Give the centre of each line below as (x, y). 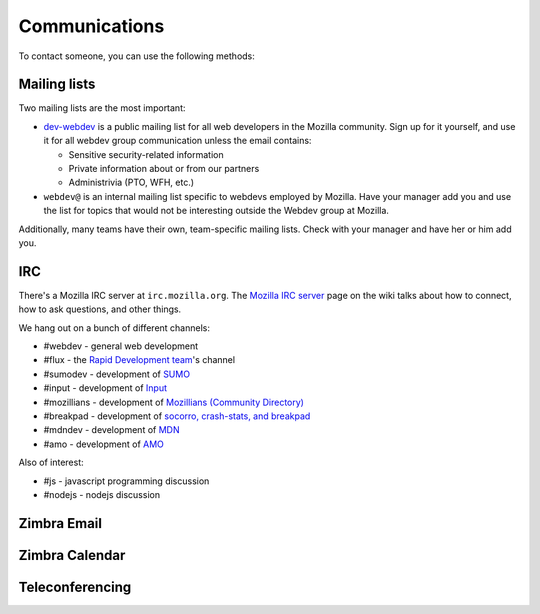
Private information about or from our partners (164, 169)
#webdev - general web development (121, 346)
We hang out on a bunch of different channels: (114, 327)
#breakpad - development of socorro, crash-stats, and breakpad (177, 416)
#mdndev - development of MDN (111, 430)
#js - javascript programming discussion (126, 481)
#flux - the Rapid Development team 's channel (139, 360)
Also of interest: (51, 462)
